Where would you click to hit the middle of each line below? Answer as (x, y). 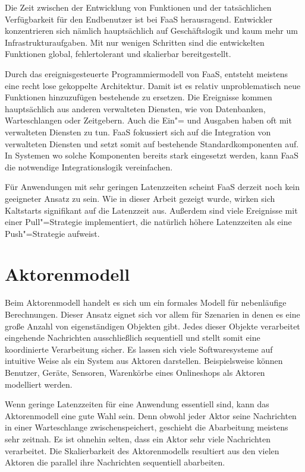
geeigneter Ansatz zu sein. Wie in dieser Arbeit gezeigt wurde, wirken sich (140, 198)
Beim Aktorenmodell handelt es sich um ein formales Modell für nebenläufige (146, 302)
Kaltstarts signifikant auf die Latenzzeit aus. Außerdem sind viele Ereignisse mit (151, 210)
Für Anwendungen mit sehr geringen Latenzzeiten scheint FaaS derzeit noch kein (152, 187)
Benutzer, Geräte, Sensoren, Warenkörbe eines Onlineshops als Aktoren (135, 372)
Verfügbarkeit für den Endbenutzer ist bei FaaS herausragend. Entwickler (139, 19)
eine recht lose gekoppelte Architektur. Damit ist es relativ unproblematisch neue (153, 85)
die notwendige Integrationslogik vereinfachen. (89, 167)
